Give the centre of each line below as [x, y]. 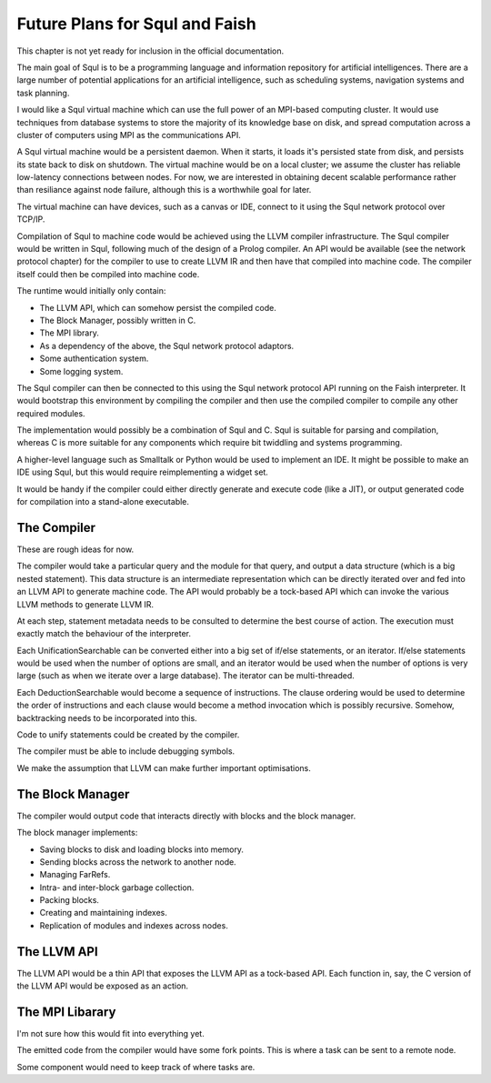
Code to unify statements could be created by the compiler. [128, 735]
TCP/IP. [31, 219]
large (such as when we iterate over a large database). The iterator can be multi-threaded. [185, 676]
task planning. [43, 93]
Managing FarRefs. [75, 875]
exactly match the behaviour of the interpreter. [104, 634]
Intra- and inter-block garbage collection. [117, 887]
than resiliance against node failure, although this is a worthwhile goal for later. [164, 190]
